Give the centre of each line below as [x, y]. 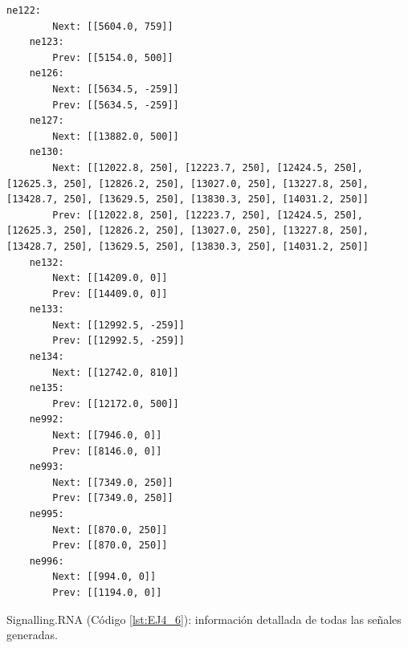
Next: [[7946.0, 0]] [107, 436]
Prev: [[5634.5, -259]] [116, 105]
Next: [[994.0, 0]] [104, 577]
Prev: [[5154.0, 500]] [113, 57]
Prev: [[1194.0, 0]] [107, 592]
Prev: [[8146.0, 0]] [107, 451]
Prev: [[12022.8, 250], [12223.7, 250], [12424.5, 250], [208, 215]
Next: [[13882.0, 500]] [116, 136]
